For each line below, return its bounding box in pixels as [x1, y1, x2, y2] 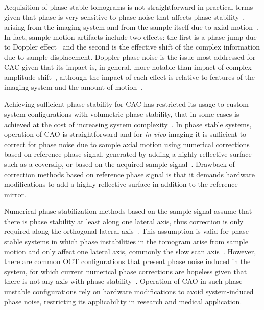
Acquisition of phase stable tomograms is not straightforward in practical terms [4, 2, 253, 12]
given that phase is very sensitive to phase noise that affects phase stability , [4, 11, 245, 22]
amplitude [4, 71, 36, 82]
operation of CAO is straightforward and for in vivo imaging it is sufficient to [4, 129, 247, 139]
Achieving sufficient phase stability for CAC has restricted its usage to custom [4, 99, 249, 109]
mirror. [4, 188, 26, 199]
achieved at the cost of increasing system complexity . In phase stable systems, [4, 118, 252, 129]
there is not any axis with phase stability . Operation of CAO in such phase [4, 276, 243, 287]
